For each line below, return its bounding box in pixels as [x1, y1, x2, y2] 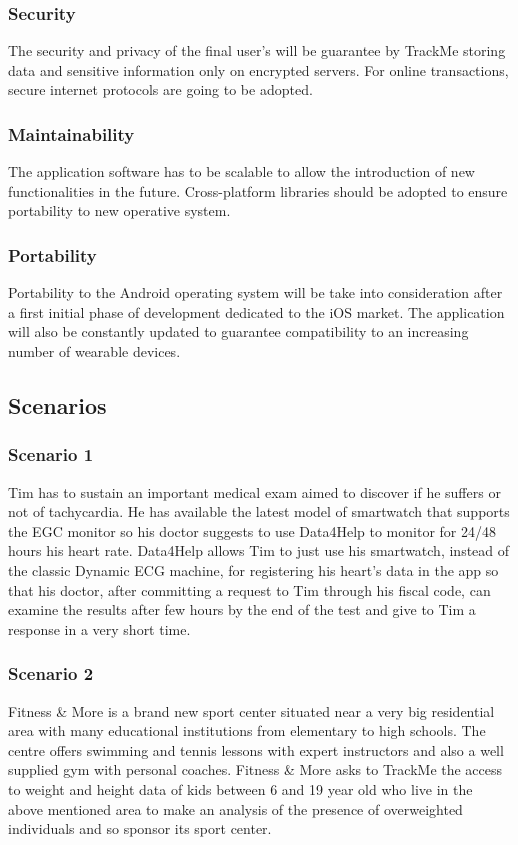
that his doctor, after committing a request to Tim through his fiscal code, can [8, 579, 491, 600]
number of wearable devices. [8, 341, 181, 361]
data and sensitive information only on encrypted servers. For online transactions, [8, 59, 509, 80]
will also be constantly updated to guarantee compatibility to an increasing [8, 321, 469, 342]
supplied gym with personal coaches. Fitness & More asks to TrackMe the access [8, 759, 503, 780]
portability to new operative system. [8, 200, 231, 221]
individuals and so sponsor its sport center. [8, 818, 272, 839]
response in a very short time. [8, 618, 191, 639]
